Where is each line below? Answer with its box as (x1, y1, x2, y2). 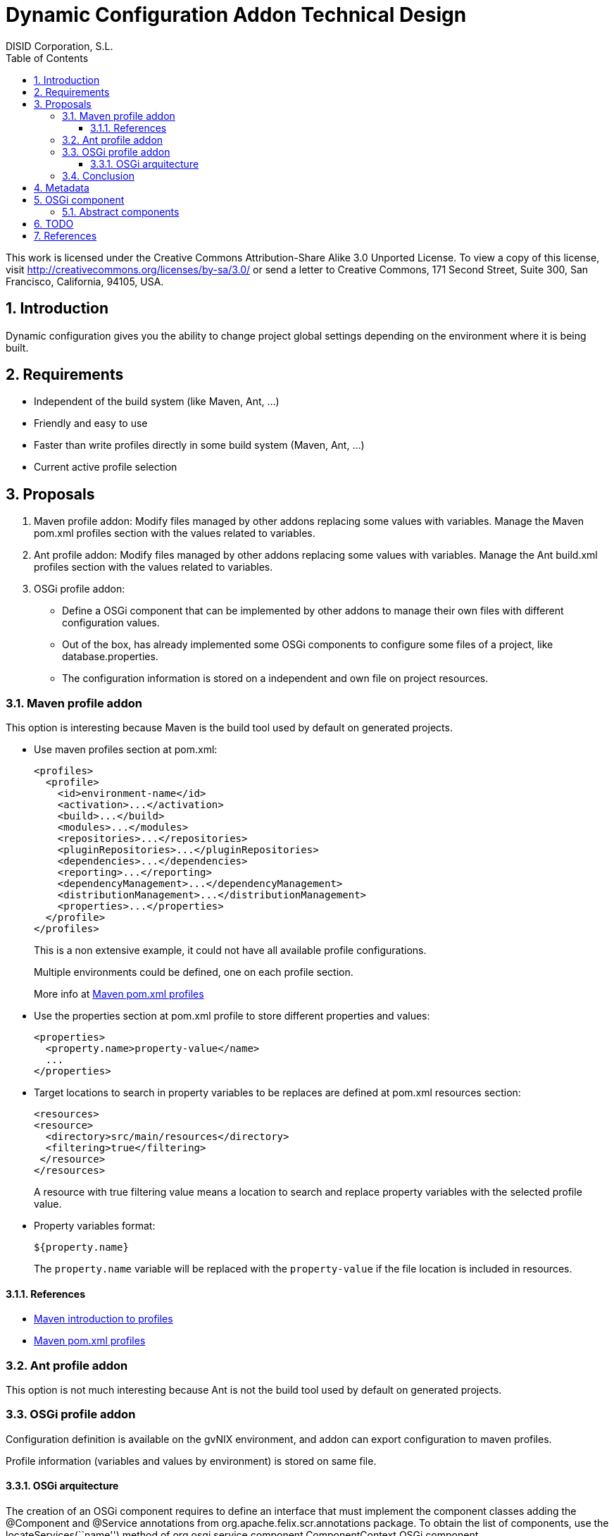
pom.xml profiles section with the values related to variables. (34, 527, 315, 540)
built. (6, 341, 29, 354)
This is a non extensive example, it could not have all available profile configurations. (34, 944, 427, 957)
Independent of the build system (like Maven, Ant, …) (34, 395, 280, 408)
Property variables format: (34, 1220, 156, 1232)
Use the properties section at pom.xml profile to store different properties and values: (34, 1010, 430, 1022)
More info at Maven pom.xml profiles (34, 988, 204, 1001)
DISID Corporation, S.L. (6, 39, 113, 52)
